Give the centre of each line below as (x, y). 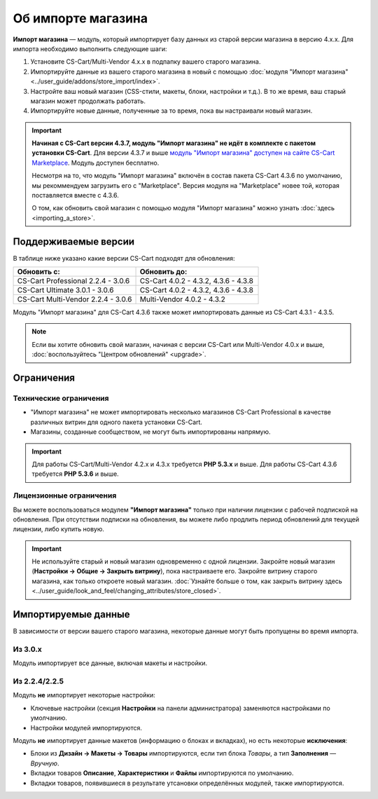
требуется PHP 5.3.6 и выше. (75, 474)
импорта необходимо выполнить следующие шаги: (90, 48)
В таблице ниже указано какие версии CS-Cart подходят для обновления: (124, 258)
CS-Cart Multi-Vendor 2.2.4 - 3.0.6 (75, 299)
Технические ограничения (61, 398)
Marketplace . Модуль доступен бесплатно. (96, 163)
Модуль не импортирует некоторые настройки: (84, 695)
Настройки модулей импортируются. (86, 728)
